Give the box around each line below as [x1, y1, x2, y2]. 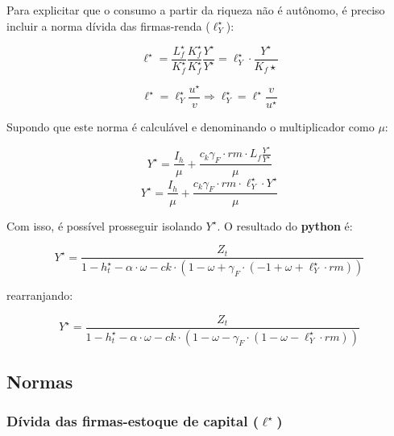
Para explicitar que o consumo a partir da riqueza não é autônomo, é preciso [6, 2, 385, 18]
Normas [6, 368, 73, 393]
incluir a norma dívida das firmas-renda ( [6, 17, 210, 34]
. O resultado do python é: [217, 217, 353, 234]
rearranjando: [6, 287, 73, 304]
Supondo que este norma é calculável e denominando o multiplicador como [6, 118, 375, 135]
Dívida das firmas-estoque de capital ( [6, 411, 259, 431]
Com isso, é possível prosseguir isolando [6, 217, 202, 234]
